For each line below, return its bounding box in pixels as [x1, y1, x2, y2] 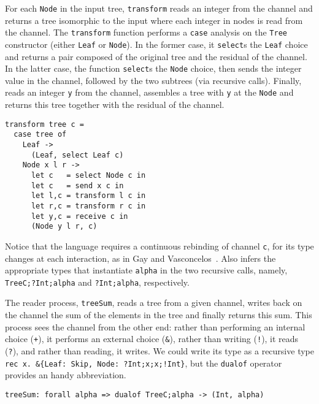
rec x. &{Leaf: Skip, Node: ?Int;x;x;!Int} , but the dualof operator [5, 356, 282, 369]
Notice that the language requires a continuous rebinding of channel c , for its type [5, 239, 314, 252]
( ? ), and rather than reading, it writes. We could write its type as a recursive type [5, 344, 314, 357]
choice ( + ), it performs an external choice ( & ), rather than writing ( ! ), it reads [5, 332, 299, 345]
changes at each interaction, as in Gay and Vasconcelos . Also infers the [5, 251, 276, 264]
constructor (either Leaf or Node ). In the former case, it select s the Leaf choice [5, 37, 308, 50]
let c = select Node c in [31, 170, 146, 180]
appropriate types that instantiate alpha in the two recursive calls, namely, [5, 264, 288, 276]
